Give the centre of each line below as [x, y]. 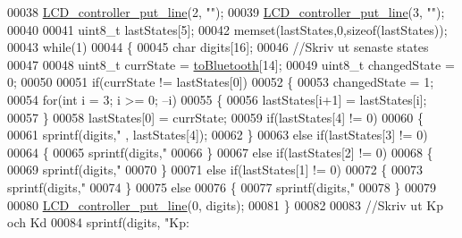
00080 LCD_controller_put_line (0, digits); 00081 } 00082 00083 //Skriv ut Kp [225, 204]
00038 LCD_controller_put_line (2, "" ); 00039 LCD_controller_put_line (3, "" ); [226, 12]
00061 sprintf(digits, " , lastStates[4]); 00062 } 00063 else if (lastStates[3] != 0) [218, 135]
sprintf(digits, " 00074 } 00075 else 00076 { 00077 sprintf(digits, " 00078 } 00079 [222, 187]
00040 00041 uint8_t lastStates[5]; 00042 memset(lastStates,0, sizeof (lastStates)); [227, 29]
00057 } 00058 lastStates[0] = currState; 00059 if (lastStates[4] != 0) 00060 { [215, 117]
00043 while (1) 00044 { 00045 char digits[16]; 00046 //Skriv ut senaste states [218, 47]
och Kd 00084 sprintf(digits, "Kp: [98, 222]
